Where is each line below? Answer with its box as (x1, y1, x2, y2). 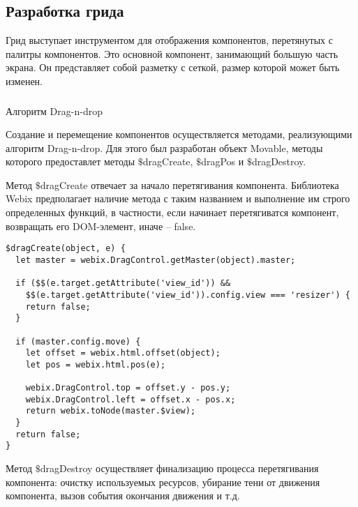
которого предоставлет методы (6, 154, 135, 169)
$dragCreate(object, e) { (6, 243, 126, 254)
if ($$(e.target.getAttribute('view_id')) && (15, 278, 231, 289)
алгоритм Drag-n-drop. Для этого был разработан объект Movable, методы (6, 140, 323, 155)
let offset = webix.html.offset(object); (25, 348, 221, 358)
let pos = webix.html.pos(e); (25, 359, 166, 370)
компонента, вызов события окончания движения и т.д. (6, 488, 240, 503)
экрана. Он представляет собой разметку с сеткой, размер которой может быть (6, 60, 340, 75)
